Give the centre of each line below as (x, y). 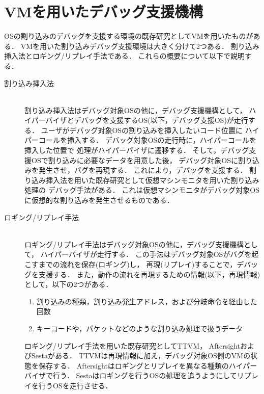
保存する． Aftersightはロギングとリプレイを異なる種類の (134, 365)
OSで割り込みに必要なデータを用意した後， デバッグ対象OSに (135, 160)
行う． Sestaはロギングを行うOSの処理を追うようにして (145, 375)
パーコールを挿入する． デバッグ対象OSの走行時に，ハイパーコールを (141, 140)
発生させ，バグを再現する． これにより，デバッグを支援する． (143, 170)
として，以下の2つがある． (69, 284)
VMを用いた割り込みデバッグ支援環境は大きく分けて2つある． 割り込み (140, 46)
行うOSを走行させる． (75, 385)
